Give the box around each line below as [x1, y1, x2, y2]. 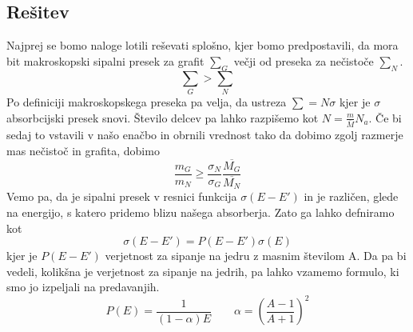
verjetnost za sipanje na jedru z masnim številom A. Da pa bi [105, 247, 407, 264]
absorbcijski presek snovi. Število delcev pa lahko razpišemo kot [6, 109, 319, 126]
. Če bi [368, 109, 402, 126]
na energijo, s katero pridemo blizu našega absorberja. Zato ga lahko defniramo [6, 203, 395, 220]
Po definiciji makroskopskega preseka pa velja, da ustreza [6, 93, 287, 110]
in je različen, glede [304, 188, 399, 205]
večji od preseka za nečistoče [233, 52, 374, 69]
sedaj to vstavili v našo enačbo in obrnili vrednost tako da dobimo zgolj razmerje [6, 126, 403, 143]
